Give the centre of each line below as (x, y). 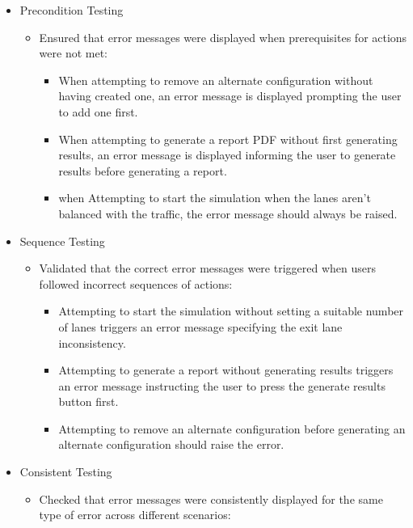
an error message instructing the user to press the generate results (222, 385)
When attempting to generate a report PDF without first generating (228, 139)
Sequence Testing (62, 241)
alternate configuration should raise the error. (171, 444)
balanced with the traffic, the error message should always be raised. (228, 213)
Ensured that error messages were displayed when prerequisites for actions (223, 37)
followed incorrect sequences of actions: (136, 283)
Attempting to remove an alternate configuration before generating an (232, 428)
